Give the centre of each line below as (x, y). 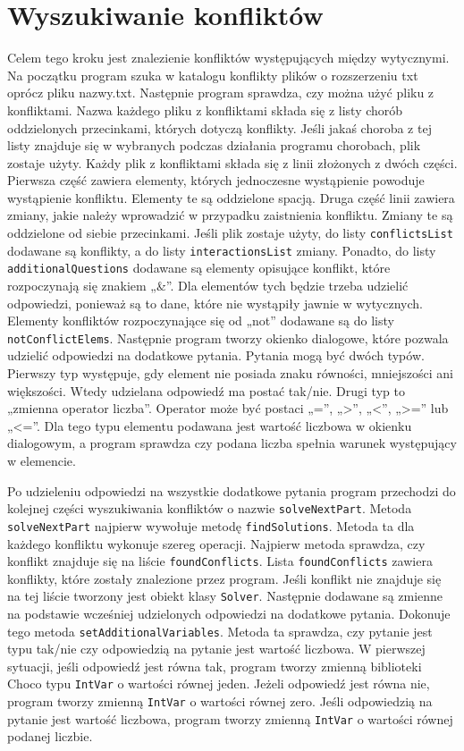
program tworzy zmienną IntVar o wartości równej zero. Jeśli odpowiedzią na (220, 701)
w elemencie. (42, 461)
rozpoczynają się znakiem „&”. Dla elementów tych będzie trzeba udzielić (208, 286)
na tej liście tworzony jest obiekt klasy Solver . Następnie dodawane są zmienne (225, 596)
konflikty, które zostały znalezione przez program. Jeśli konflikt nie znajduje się (224, 578)
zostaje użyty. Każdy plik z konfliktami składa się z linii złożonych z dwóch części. (232, 162)
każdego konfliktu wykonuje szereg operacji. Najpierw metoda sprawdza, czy (216, 543)
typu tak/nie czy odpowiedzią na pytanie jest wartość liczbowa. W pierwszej (216, 649)
